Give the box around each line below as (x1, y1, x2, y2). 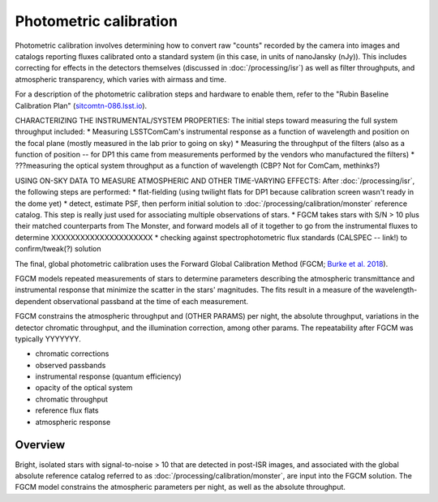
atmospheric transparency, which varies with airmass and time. (15, 74, 227, 84)
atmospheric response (35, 417, 111, 427)
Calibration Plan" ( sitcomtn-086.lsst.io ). (15, 101, 148, 110)
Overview (15, 438, 66, 452)
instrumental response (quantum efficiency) (35, 371, 182, 381)
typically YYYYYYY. (15, 333, 81, 344)
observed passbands (35, 360, 106, 370)
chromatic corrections (35, 349, 109, 358)
